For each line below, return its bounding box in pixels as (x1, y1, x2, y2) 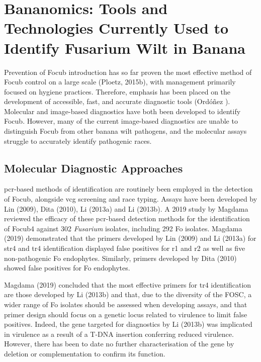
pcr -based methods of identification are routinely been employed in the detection (4, 184, 253, 194)
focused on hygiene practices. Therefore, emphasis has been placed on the (4, 86, 231, 97)
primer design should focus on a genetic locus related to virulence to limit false (4, 309, 247, 319)
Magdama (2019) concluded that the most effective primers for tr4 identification (4, 279, 251, 290)
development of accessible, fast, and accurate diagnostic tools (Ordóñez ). (4, 96, 230, 107)
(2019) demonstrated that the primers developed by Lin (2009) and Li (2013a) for (4, 233, 256, 243)
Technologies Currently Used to (4, 18, 229, 38)
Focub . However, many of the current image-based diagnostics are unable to (4, 116, 238, 126)
